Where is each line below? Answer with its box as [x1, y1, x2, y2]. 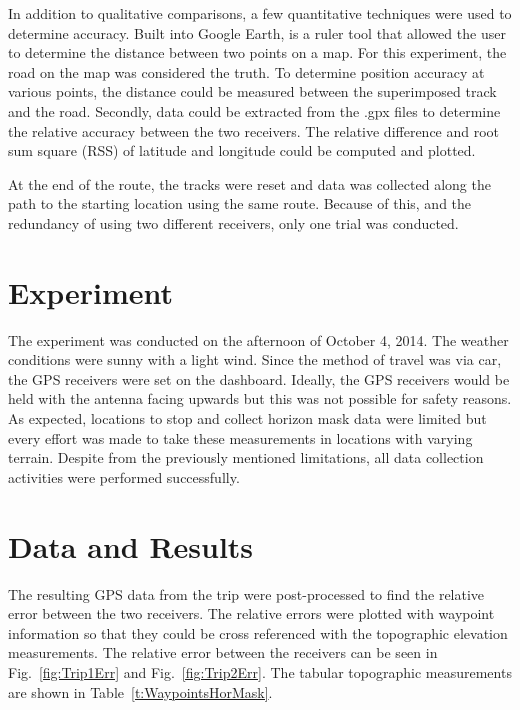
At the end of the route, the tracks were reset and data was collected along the [8, 173, 491, 194]
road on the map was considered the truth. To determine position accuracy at [8, 61, 485, 82]
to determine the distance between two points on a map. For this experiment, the [8, 42, 507, 63]
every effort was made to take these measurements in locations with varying [8, 427, 473, 448]
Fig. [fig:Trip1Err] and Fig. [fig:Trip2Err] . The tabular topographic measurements [8, 661, 512, 682]
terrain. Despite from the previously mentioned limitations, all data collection [8, 447, 484, 468]
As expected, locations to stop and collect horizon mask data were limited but [8, 408, 487, 429]
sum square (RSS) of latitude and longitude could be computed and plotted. [8, 140, 476, 161]
